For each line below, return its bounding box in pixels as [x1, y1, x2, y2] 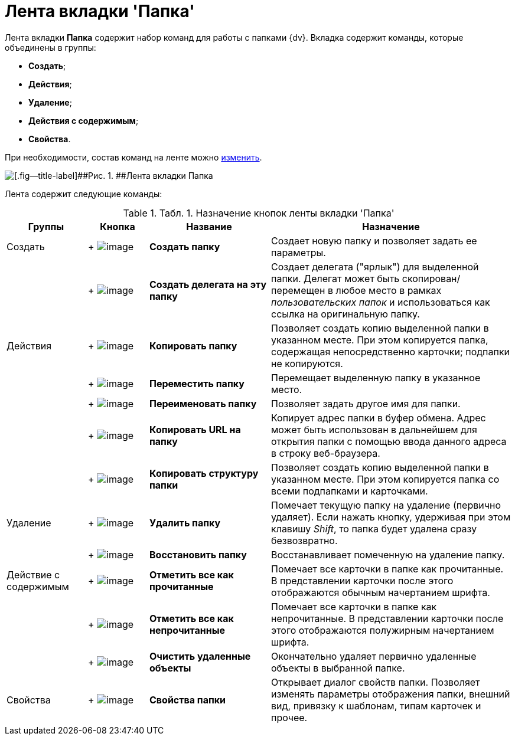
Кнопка [100, 220, 135, 233]
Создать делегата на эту [149, 278, 267, 290]
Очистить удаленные [149, 650, 251, 662]
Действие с [6, 568, 60, 581]
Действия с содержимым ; [28, 115, 139, 126]
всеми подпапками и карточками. [271, 484, 428, 497]
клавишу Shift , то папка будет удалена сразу [271, 522, 477, 535]
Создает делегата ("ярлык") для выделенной [271, 260, 479, 273]
